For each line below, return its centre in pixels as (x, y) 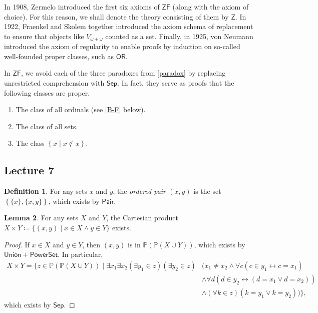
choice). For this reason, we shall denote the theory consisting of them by (116, 16)
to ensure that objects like (44, 36)
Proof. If (17, 244)
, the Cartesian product (142, 218)
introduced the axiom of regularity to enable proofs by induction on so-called (122, 46)
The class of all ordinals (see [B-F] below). (81, 109)
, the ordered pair (139, 191)
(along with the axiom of (211, 7)
